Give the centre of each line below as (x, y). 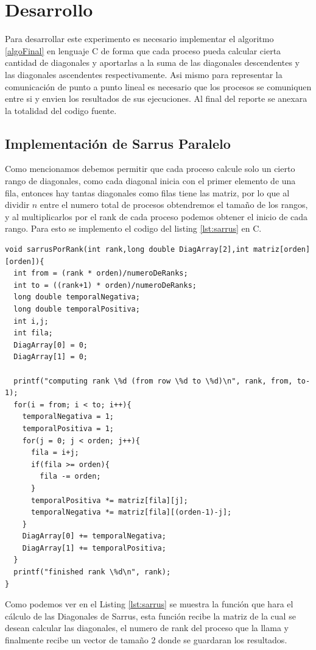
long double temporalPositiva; (77, 309)
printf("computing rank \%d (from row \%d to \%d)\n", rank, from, (153, 381)
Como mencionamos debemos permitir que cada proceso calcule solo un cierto (150, 169)
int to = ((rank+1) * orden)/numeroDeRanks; (105, 285)
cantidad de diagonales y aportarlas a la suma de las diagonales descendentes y (152, 62)
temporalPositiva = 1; (68, 428)
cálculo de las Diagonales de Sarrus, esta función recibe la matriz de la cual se (150, 616)
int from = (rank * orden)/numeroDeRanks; (101, 273)
